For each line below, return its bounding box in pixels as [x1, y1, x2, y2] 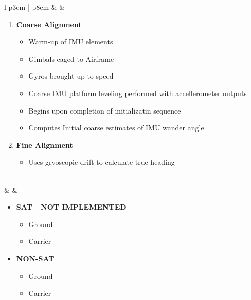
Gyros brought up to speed [28, 70, 114, 81]
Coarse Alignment [16, 18, 82, 29]
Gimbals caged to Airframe [28, 53, 114, 64]
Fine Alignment [16, 139, 73, 150]
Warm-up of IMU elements [28, 36, 113, 47]
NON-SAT [16, 253, 55, 264]
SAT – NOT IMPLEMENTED [16, 201, 127, 212]
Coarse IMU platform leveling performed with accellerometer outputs [28, 87, 247, 98]
